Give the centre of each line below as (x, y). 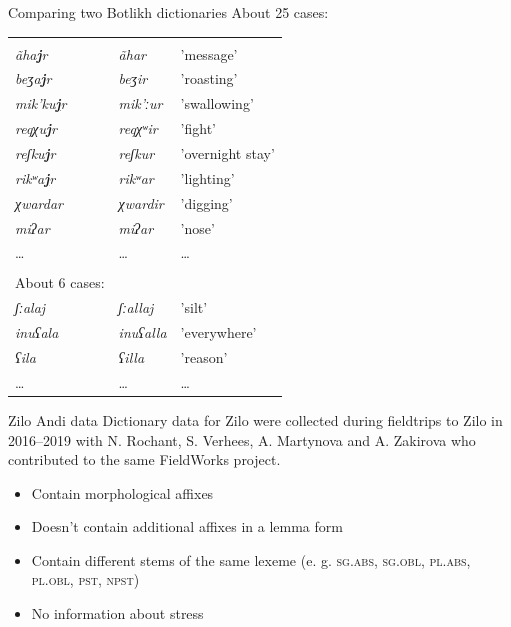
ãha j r (31, 53)
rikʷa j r (35, 177)
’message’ (209, 53)
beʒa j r (33, 78)
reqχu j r (36, 128)
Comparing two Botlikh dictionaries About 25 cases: (168, 12)
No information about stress (117, 613)
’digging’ (206, 202)
